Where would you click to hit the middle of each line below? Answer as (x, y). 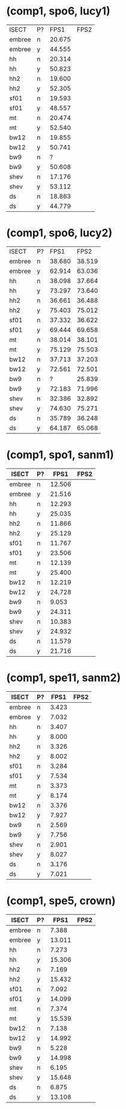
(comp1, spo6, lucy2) (59, 233)
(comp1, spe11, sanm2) (64, 678)
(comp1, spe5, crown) (61, 900)
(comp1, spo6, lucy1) (58, 11)
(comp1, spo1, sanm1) (60, 455)
